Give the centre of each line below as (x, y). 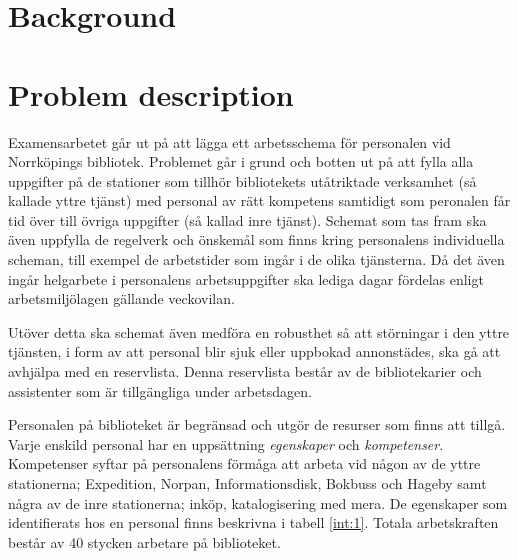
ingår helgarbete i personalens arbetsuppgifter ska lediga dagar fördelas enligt (246, 278)
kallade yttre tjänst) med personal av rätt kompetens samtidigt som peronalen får (259, 200)
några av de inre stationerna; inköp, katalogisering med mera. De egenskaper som (258, 502)
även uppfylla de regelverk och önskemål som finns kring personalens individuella (256, 239)
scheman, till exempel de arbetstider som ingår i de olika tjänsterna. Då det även (256, 259)
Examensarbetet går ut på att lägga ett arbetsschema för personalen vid (229, 141)
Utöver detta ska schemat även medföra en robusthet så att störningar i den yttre (259, 331)
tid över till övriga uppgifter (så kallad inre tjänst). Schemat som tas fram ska (247, 219)
